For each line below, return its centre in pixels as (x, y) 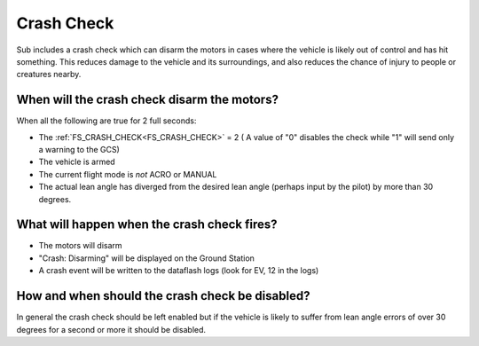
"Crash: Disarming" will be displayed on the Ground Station (146, 258)
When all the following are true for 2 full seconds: (106, 121)
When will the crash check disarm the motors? (148, 100)
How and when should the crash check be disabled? (163, 296)
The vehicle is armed (77, 162)
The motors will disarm (81, 246)
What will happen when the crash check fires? (147, 225)
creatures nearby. (49, 75)
